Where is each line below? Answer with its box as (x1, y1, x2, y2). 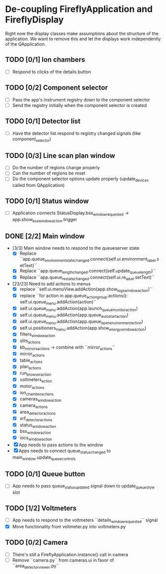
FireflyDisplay (5, 14, 64, 25)
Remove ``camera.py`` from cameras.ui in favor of (12, 557, 114, 563)
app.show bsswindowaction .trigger (12, 216, 77, 223)
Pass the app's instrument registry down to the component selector (12, 96, 150, 102)
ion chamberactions (19, 389, 54, 396)
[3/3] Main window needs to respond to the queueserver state (12, 245, 140, 251)
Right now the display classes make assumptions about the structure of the (5, 30, 159, 36)
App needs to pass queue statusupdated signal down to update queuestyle (12, 483, 155, 490)
